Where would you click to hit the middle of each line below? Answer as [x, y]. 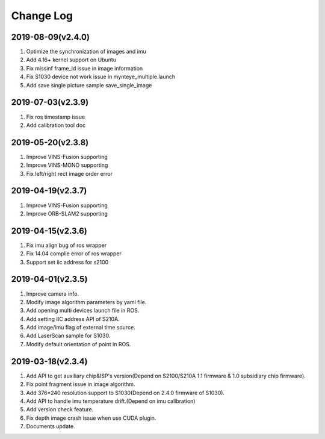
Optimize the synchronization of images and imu [86, 52]
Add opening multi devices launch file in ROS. [83, 311]
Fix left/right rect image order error [69, 173]
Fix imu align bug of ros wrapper [67, 245]
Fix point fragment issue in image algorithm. [81, 384]
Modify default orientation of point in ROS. [79, 344]
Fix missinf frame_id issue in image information [85, 68]
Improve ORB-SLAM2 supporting [67, 213]
